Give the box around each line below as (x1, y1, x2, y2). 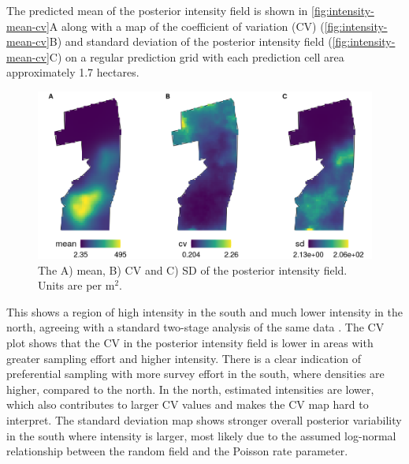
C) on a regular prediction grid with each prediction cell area (49, 48, 344, 65)
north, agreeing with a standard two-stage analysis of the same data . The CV (6, 319, 385, 335)
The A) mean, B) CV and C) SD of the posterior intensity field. (38, 261, 348, 278)
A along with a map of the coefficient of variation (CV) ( (49, 17, 325, 34)
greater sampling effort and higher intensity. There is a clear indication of (6, 350, 362, 366)
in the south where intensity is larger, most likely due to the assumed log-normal (6, 427, 396, 443)
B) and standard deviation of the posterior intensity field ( (49, 33, 333, 50)
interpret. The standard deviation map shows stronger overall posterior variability (6, 411, 402, 428)
